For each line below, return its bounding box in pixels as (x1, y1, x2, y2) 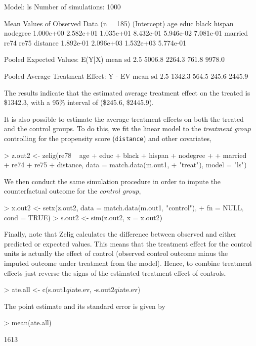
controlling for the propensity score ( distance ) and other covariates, (4, 133, 212, 143)
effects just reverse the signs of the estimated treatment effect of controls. (4, 267, 226, 278)
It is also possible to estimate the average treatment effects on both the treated (4, 113, 244, 124)
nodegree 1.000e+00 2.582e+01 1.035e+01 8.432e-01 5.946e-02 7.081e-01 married (4, 28, 248, 38)
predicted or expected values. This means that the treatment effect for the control (4, 238, 252, 248)
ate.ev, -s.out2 (72, 284, 115, 295)
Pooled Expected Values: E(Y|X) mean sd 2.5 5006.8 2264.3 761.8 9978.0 (4, 54, 225, 64)
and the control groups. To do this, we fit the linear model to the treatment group (4, 123, 251, 134)
